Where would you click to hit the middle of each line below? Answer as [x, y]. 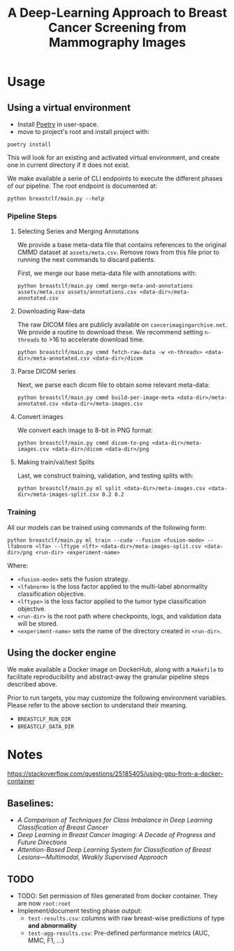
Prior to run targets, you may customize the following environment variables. [117, 698]
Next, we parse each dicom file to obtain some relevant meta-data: [114, 385]
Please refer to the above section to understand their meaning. [97, 705]
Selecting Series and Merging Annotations [78, 231]
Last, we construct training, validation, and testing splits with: [105, 475]
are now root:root [44, 903]
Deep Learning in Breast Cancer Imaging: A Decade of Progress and [116, 835]
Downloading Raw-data [51, 311]
